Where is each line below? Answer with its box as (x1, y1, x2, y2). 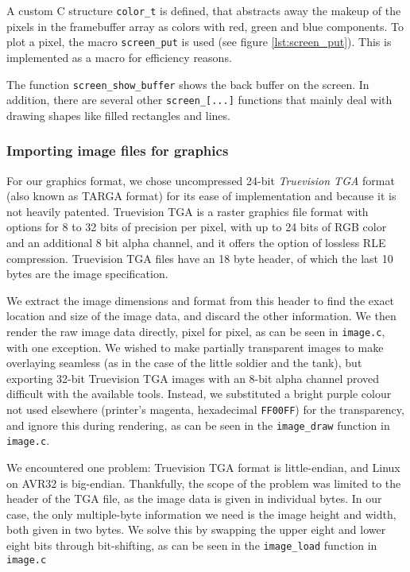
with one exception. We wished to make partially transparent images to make (6, 338, 384, 355)
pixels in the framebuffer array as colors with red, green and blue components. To (6, 17, 404, 34)
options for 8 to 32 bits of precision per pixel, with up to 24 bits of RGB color (6, 218, 387, 235)
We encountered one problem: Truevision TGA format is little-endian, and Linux (6, 458, 400, 475)
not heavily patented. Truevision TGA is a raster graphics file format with (6, 203, 369, 219)
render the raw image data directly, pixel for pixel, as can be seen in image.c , (6, 323, 385, 339)
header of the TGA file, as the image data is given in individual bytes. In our (6, 490, 382, 507)
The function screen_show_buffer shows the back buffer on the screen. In (6, 75, 369, 92)
